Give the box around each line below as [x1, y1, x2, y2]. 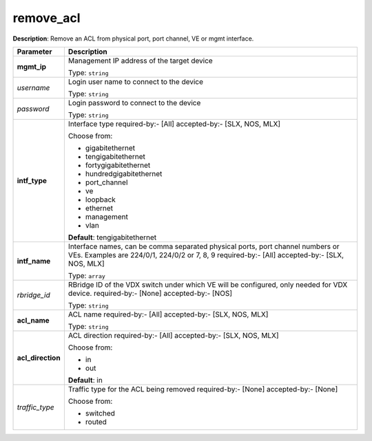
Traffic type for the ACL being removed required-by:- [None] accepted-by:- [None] [68, 384, 338, 394]
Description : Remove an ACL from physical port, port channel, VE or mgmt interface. [12, 34, 254, 43]
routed [85, 417, 107, 427]
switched [85, 408, 115, 418]
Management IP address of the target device [68, 56, 213, 65]
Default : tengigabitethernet [68, 233, 157, 242]
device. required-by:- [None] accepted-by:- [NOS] [68, 288, 232, 298]
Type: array [68, 270, 106, 280]
